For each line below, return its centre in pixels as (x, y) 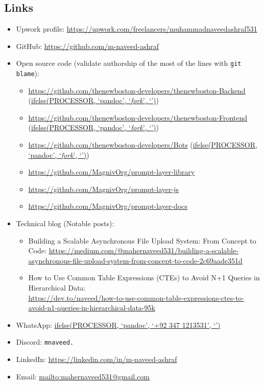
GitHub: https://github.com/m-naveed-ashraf (87, 46)
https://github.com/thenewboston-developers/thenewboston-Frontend (138, 117)
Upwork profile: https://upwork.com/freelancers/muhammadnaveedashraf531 (137, 29)
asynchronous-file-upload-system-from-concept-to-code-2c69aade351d (135, 260)
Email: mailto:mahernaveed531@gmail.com (83, 376)
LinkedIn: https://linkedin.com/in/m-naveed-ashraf (97, 359)
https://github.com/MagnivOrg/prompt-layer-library (112, 172)
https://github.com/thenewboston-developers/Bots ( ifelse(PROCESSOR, (143, 145)
